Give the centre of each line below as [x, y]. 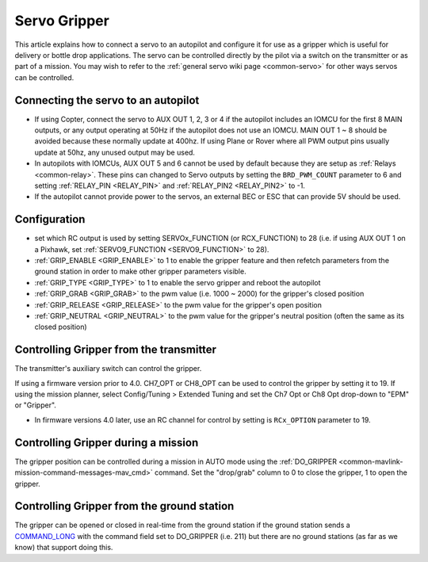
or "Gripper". [36, 405]
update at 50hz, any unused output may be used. [115, 152]
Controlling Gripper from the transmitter [116, 350]
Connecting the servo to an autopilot [107, 100]
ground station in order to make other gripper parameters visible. [140, 271]
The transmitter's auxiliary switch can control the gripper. [108, 369]
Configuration [50, 219]
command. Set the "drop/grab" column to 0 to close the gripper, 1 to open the [281, 472]
